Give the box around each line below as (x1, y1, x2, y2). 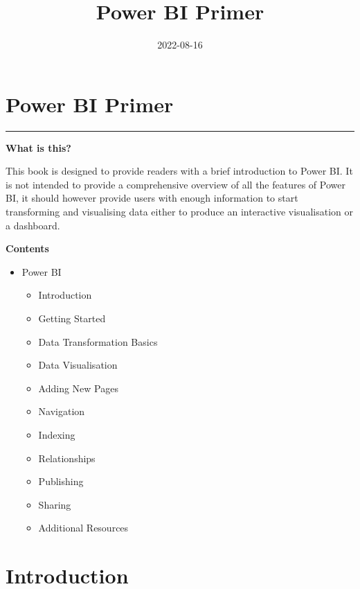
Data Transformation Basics (38, 334, 158, 349)
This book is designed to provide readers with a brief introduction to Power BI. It (6, 164, 353, 178)
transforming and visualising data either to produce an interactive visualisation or (6, 204, 353, 219)
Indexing (38, 427, 75, 441)
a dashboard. (6, 218, 60, 232)
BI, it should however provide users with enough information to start (6, 191, 298, 205)
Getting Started (38, 311, 106, 325)
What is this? (6, 140, 71, 155)
